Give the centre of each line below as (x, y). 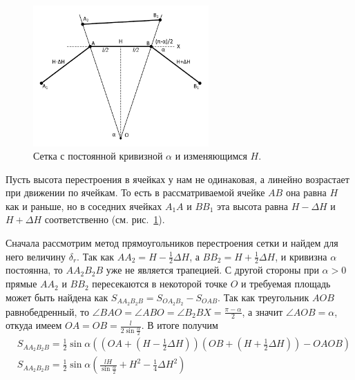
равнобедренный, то (47, 311)
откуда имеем (34, 325)
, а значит (262, 311)
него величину (36, 256)
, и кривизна (301, 256)
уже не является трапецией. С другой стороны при (212, 270)
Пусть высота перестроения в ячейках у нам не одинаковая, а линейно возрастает (177, 179)
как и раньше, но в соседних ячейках (84, 206)
